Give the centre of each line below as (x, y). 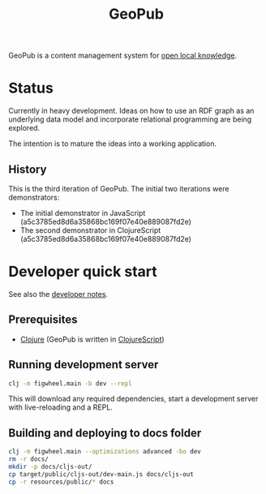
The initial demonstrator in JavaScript (83, 213)
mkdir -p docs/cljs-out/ (50, 466)
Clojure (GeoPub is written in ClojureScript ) (92, 339)
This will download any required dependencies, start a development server (133, 399)
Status (31, 88)
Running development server (84, 365)
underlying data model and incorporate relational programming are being (130, 119)
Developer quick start (83, 272)
